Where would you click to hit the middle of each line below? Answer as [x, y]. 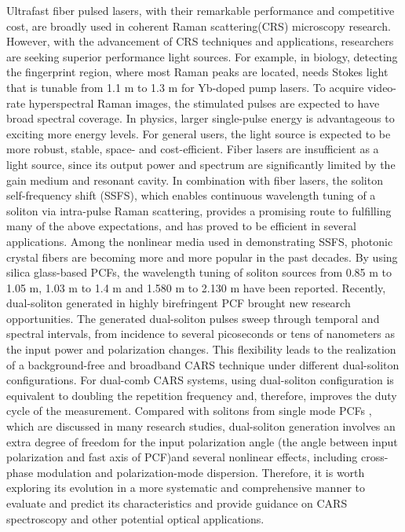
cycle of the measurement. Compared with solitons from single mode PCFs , [189, 411]
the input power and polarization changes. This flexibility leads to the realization [201, 349]
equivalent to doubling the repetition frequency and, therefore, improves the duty [202, 395]
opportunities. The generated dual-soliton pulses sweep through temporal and [193, 318]
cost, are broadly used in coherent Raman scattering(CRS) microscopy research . [199, 26]
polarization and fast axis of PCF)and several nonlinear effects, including [182, 457]
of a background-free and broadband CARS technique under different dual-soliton [203, 364]
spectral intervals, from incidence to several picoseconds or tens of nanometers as [201, 334]
